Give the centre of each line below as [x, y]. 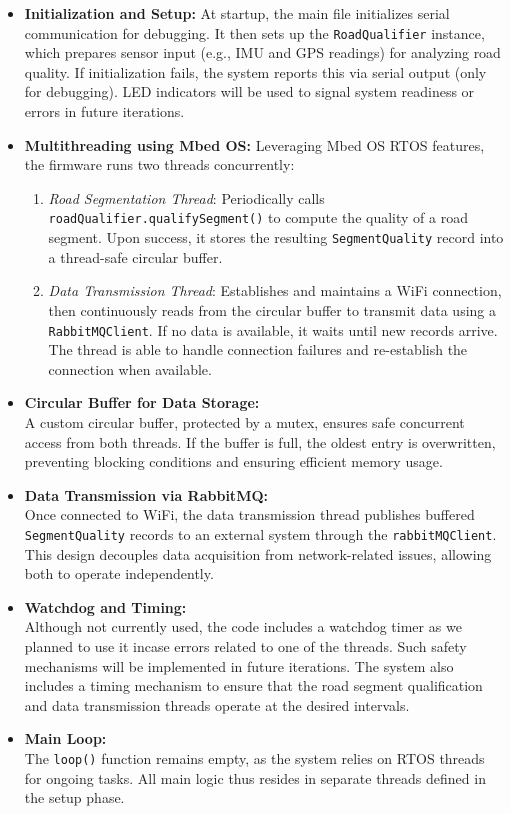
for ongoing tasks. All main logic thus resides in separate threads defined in [255, 777]
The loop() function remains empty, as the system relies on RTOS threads [254, 757]
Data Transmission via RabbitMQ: [146, 494]
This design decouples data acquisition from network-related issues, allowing [258, 553]
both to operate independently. [119, 573]
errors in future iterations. [104, 111]
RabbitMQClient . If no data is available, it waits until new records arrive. [273, 329]
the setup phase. [74, 797]
